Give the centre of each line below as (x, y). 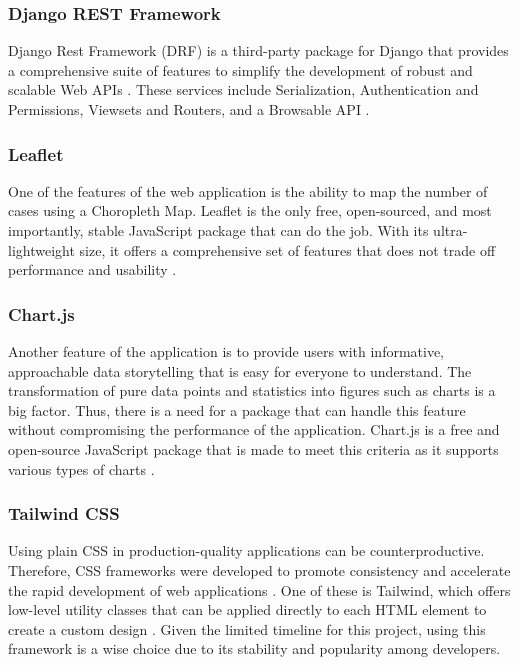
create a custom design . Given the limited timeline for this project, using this (247, 628)
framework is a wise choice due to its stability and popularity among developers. (254, 648)
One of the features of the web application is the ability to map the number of (248, 190)
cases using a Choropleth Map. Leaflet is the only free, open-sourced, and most (250, 210)
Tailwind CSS (64, 513)
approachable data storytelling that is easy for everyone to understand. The (240, 370)
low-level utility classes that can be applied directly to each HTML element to (247, 609)
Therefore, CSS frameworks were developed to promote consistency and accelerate (259, 569)
